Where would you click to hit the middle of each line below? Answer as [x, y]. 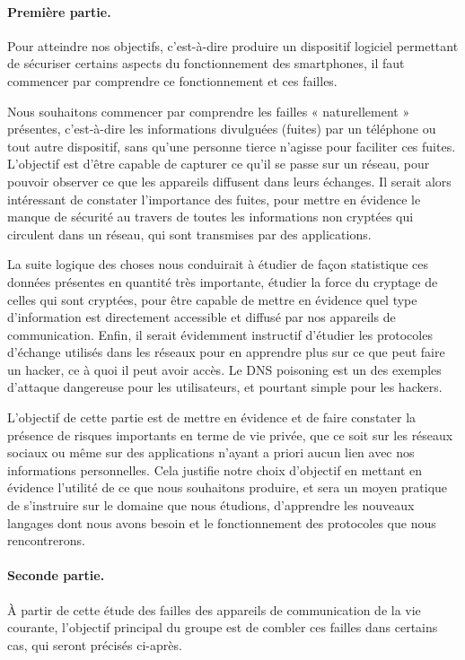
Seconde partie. [56, 575]
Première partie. [59, 11]
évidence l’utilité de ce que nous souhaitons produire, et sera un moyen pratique [228, 487]
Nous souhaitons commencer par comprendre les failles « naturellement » [209, 111]
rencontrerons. [46, 540]
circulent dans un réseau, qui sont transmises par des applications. [189, 234]
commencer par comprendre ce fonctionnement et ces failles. [172, 80]
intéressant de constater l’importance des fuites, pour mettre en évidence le [214, 199]
